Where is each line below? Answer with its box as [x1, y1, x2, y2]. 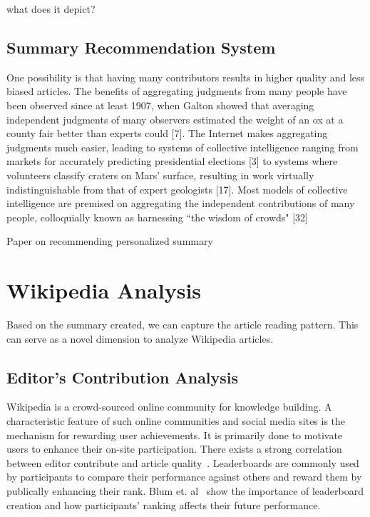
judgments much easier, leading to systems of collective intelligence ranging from [6, 139, 359, 154]
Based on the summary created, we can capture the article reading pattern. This [6, 317, 359, 332]
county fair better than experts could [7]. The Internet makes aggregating [6, 126, 328, 141]
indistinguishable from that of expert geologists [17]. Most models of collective [6, 181, 348, 196]
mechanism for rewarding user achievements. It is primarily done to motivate [6, 427, 343, 442]
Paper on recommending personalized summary [6, 234, 213, 249]
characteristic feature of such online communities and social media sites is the [6, 413, 346, 428]
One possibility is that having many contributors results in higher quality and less [6, 69, 365, 84]
